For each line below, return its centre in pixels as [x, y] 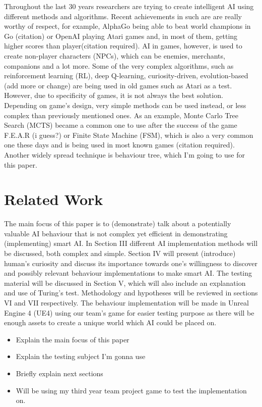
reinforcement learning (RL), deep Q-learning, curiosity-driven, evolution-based [126, 75]
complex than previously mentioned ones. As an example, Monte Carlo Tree [121, 115]
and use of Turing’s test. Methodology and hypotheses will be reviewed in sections [131, 293]
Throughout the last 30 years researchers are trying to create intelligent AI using [129, 6]
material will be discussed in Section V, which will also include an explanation [125, 283]
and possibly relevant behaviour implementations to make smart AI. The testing [128, 273]
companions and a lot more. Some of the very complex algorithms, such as [119, 65]
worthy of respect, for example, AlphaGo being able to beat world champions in [127, 26]
